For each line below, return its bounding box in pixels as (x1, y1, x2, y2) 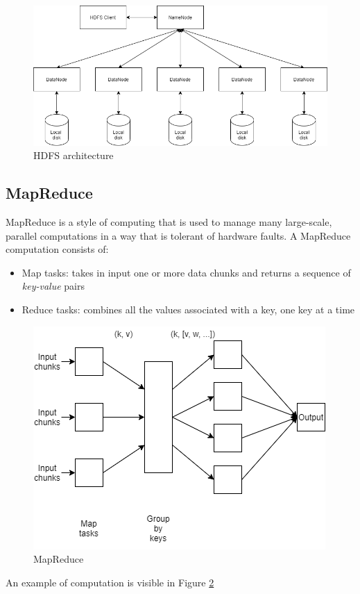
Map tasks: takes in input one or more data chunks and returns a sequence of (22, 265, 351, 279)
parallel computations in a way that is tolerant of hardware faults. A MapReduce (6, 228, 351, 242)
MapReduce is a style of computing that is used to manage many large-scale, (6, 215, 332, 229)
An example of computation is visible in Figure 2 (6, 575, 214, 589)
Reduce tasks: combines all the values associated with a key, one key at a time (22, 302, 355, 317)
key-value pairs (22, 279, 85, 293)
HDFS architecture (33, 148, 114, 163)
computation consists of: (6, 242, 109, 256)
